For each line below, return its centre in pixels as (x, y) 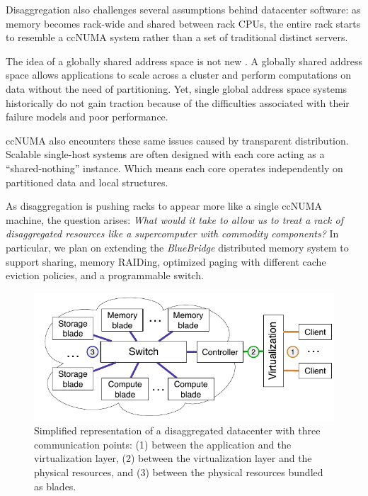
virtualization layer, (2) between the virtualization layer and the (173, 458)
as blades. (55, 486)
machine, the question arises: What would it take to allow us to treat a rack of (175, 219)
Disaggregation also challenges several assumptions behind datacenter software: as (183, 9)
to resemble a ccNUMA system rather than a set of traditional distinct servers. (177, 37)
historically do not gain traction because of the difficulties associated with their (178, 102)
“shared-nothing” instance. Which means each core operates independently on (174, 168)
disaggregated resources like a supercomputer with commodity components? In (172, 233)
